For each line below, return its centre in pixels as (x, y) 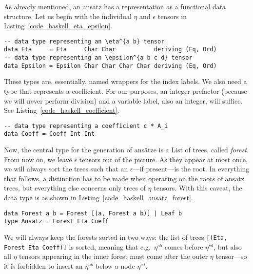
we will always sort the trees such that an (66, 169)
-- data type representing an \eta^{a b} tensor (84, 41)
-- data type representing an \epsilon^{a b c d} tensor (98, 58)
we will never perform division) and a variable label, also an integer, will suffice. (123, 100)
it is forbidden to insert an (43, 265)
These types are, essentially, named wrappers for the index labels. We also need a (126, 81)
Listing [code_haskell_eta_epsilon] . (58, 26)
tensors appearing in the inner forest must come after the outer (114, 256)
